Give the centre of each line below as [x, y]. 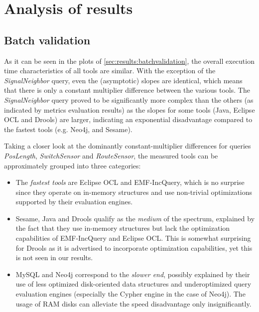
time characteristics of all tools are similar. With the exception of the [110, 71]
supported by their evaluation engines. [74, 202]
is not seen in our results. [54, 257]
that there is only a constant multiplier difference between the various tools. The [127, 90]
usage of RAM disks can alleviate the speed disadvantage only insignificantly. [133, 303]
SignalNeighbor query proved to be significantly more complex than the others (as [129, 99]
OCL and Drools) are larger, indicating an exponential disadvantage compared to [128, 119]
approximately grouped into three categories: [72, 165]
